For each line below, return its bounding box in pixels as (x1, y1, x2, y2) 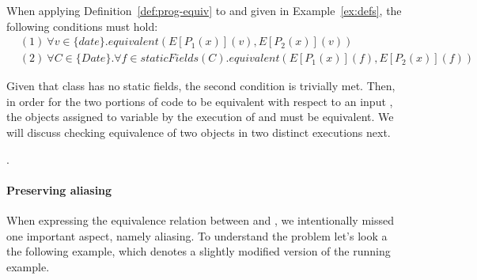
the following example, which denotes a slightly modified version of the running (6, 243, 391, 259)
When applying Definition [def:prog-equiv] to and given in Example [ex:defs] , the (6, 2, 402, 18)
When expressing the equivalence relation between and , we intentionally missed (6, 212, 394, 229)
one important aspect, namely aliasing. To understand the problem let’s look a (6, 227, 388, 244)
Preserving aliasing (6, 181, 112, 198)
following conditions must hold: (6, 17, 158, 34)
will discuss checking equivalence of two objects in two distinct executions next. (6, 124, 391, 141)
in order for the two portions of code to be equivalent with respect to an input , (6, 93, 393, 109)
